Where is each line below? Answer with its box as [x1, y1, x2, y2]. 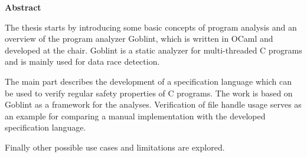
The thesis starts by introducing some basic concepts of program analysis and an [5, 21, 297, 33]
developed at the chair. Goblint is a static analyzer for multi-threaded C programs [5, 44, 302, 56]
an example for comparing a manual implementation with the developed [5, 109, 266, 122]
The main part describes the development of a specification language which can [5, 75, 292, 87]
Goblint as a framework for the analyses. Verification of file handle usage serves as [5, 98, 302, 111]
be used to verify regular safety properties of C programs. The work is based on [5, 86, 293, 99]
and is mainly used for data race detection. [5, 55, 160, 68]
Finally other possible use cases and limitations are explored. [5, 141, 225, 153]
